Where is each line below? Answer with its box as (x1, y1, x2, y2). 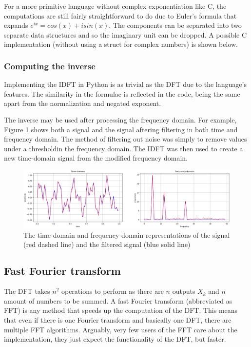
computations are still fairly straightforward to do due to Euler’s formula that (4, 10, 237, 20)
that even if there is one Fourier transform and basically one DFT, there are (4, 315, 232, 325)
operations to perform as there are (61, 286, 164, 296)
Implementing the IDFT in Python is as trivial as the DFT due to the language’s (4, 79, 247, 89)
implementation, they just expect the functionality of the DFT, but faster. (4, 334, 226, 344)
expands (4, 20, 28, 30)
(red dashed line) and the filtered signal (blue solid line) (23, 239, 191, 249)
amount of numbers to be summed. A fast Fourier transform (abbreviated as (4, 295, 232, 306)
